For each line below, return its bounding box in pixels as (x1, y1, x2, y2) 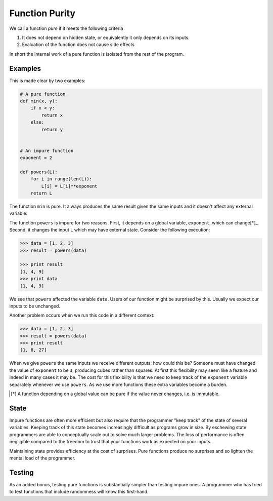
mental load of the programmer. (9, 455, 76, 461)
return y (41, 127, 63, 132)
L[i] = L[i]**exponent (41, 183, 98, 189)
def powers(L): (20, 169, 58, 175)
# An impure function (20, 147, 74, 153)
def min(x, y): (20, 98, 58, 104)
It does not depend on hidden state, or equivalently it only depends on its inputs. (22, 34, 190, 41)
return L (30, 190, 53, 196)
